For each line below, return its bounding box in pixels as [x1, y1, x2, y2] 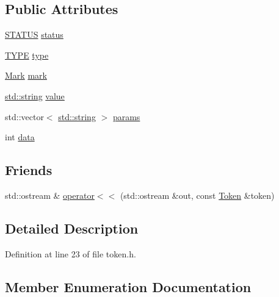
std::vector [5, 110, 44, 123]
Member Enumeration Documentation [5, 277, 252, 296]
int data [5, 131, 35, 143]
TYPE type [5, 48, 49, 61]
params [112, 110, 140, 123]
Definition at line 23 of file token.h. [5, 247, 136, 260]
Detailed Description [5, 218, 139, 237]
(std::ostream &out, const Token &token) [120, 188, 275, 201]
